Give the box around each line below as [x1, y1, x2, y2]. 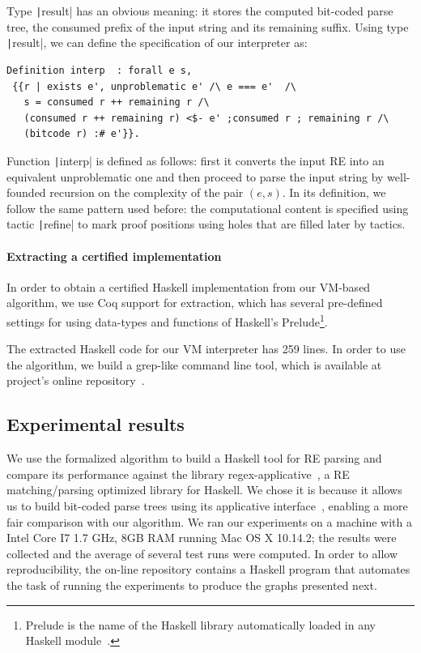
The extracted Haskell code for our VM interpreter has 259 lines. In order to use [6, 340, 406, 357]
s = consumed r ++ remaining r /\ [23, 96, 210, 109]
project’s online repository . [6, 372, 145, 389]
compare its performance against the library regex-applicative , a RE [6, 465, 350, 482]
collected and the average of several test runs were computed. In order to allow [6, 544, 398, 561]
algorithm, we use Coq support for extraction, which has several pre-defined [6, 294, 383, 311]
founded [6, 184, 46, 201]
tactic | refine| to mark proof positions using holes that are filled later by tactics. [6, 216, 406, 233]
